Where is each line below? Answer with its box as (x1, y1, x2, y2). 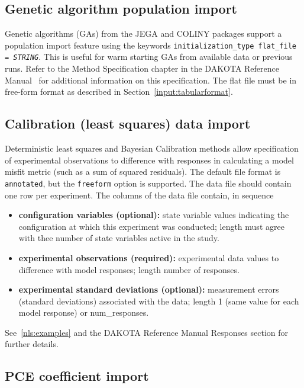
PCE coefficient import (5, 367, 149, 385)
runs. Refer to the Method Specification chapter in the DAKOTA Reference (5, 62, 279, 75)
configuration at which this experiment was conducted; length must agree (18, 220, 284, 232)
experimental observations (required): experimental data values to (18, 251, 279, 264)
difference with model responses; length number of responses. (18, 263, 240, 275)
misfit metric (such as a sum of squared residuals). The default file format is (5, 165, 281, 178)
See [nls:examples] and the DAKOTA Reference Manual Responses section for (5, 326, 289, 338)
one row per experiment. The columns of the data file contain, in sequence (5, 188, 274, 201)
